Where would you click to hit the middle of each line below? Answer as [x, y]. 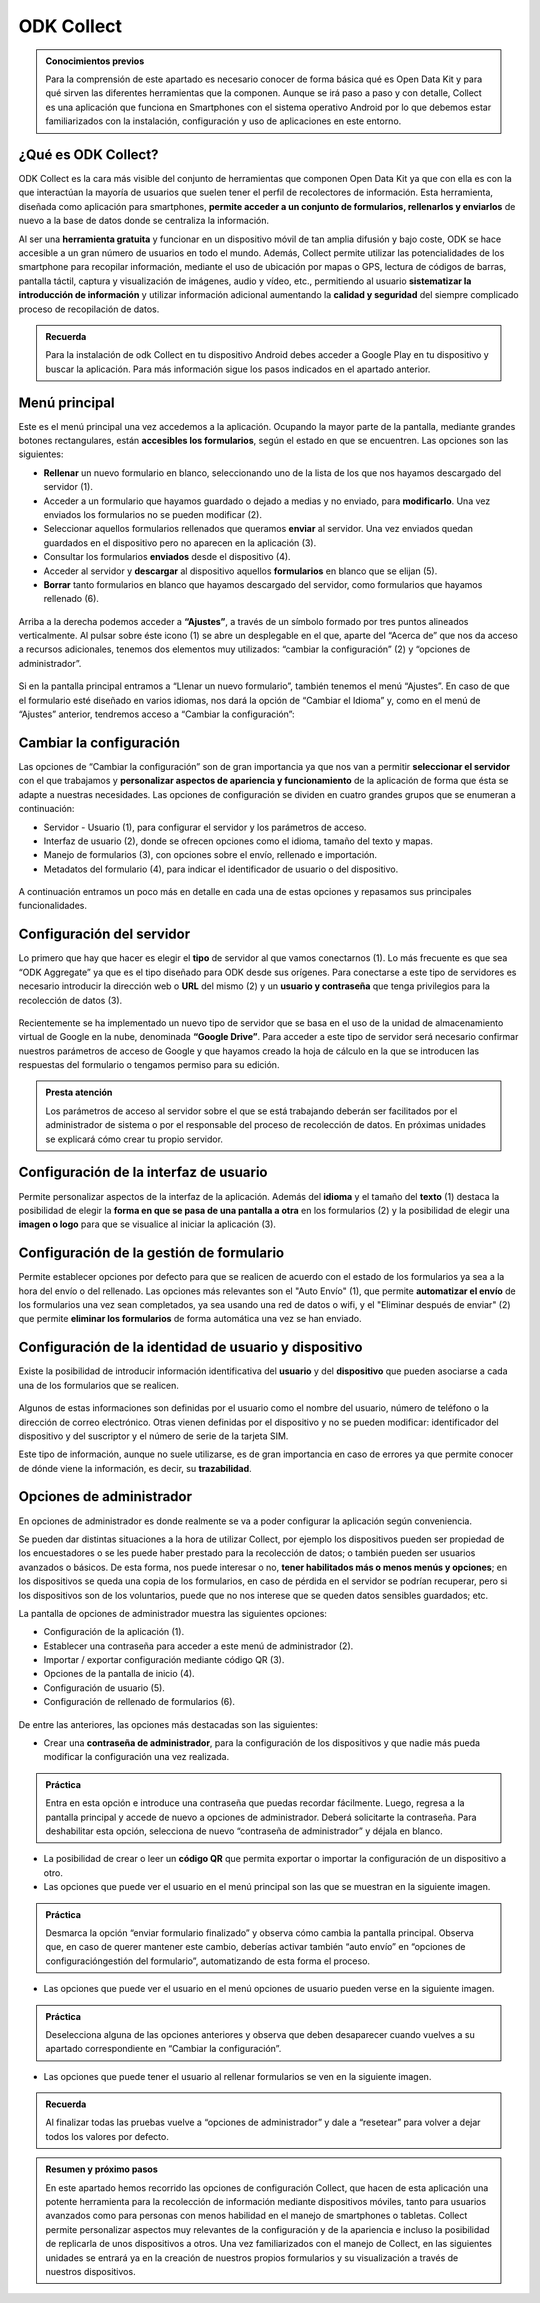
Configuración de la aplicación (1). [114, 1632]
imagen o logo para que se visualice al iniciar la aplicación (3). [147, 1224]
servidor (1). [68, 487]
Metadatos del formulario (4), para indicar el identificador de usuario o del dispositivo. [221, 869]
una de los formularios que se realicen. [98, 1385]
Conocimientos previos [95, 61]
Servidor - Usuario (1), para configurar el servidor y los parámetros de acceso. [205, 827]
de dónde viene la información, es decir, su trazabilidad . [135, 1468]
